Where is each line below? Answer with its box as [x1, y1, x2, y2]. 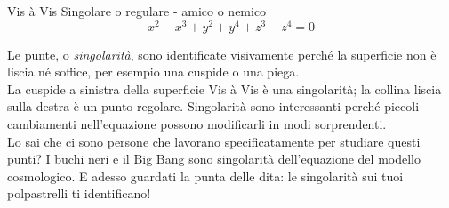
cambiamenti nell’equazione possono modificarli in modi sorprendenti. [7, 115, 387, 133]
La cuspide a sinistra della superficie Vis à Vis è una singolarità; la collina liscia [7, 79, 442, 98]
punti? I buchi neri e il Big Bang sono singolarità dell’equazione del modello [7, 149, 421, 168]
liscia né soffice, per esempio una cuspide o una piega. [7, 62, 300, 81]
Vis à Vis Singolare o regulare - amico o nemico [7, 2, 267, 20]
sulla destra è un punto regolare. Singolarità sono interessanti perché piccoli [7, 97, 420, 116]
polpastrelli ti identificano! [7, 184, 151, 203]
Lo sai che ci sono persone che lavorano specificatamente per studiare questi [7, 132, 421, 150]
